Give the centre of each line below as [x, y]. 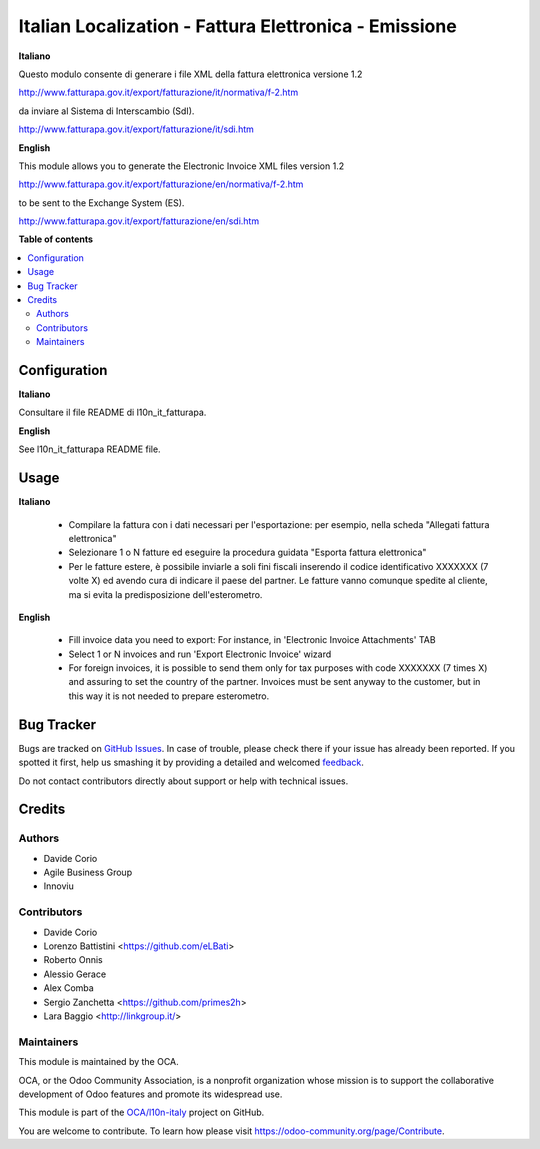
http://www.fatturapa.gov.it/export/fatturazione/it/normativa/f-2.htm [158, 92]
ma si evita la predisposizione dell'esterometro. [165, 594]
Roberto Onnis [73, 960]
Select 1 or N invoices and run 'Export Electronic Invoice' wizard [200, 654]
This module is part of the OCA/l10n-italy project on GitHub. [141, 1112]
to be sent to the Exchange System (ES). [101, 202]
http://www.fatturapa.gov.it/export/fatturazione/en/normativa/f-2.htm [161, 184]
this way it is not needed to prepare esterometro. [169, 696]
